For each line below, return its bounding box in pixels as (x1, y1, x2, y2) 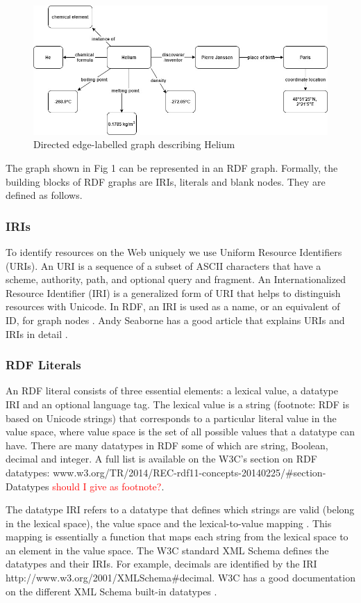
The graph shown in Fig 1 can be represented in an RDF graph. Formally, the (6, 160, 338, 175)
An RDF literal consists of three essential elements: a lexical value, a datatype (6, 383, 339, 398)
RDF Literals (6, 356, 81, 373)
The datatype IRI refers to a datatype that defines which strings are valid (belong (6, 502, 355, 517)
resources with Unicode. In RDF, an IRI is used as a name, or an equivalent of (6, 299, 340, 314)
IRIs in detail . (6, 326, 68, 341)
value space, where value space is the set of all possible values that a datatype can (6, 424, 355, 439)
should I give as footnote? (52, 479, 162, 493)
